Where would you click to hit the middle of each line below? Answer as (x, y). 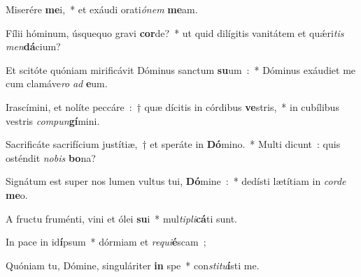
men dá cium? (33, 46)
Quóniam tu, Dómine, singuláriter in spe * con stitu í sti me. (133, 265)
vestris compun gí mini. (53, 120)
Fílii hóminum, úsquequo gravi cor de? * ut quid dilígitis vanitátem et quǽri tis (175, 32)
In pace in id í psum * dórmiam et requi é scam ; (106, 242)
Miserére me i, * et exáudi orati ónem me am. (102, 9)
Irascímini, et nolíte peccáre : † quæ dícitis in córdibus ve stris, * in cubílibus (172, 106)
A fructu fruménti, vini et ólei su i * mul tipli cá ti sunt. (121, 218)
